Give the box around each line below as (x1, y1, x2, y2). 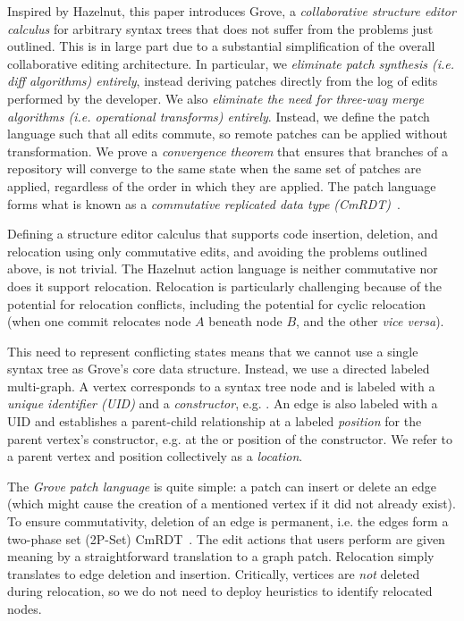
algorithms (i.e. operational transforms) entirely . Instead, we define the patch (7, 106, 430, 125)
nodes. (7, 600, 42, 617)
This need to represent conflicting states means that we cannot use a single (7, 341, 418, 360)
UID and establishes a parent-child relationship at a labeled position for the (7, 412, 422, 431)
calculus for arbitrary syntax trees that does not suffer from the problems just (7, 19, 434, 38)
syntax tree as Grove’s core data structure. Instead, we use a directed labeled (7, 359, 430, 378)
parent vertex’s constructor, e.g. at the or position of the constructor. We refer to (7, 429, 453, 448)
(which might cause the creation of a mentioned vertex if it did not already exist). (7, 494, 456, 513)
